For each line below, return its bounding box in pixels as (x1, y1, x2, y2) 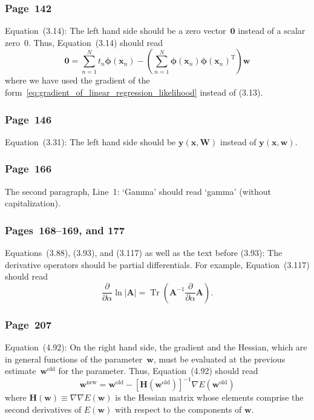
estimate (5, 364, 36, 377)
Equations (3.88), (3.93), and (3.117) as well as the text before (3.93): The (5, 246, 283, 259)
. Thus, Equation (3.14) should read (28, 36, 163, 48)
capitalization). (5, 197, 61, 209)
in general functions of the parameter (5, 352, 143, 365)
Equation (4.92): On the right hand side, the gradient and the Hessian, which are (5, 341, 307, 353)
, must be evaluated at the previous (153, 352, 286, 365)
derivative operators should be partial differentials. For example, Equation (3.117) (5, 258, 310, 271)
